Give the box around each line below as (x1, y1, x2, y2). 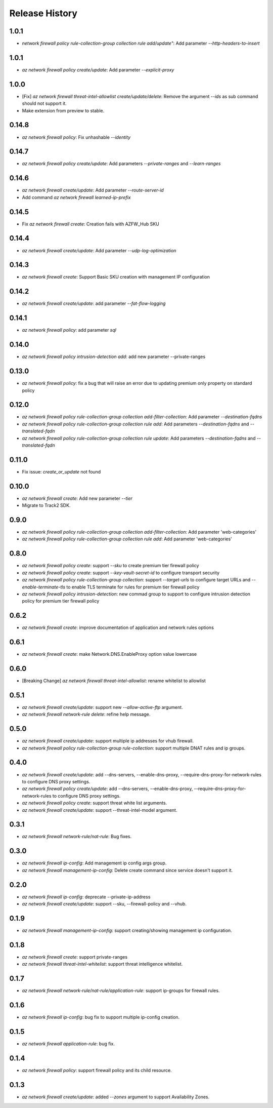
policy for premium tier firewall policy (22, 598, 100, 604)
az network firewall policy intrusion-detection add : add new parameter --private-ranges (22, 353, 206, 360)
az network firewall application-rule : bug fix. (22, 1041, 115, 1047)
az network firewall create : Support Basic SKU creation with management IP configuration (22, 274, 210, 280)
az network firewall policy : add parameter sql (22, 327, 116, 333)
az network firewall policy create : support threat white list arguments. (22, 800, 167, 806)
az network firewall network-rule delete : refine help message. (22, 711, 151, 718)
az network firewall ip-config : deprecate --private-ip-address (22, 894, 151, 900)
